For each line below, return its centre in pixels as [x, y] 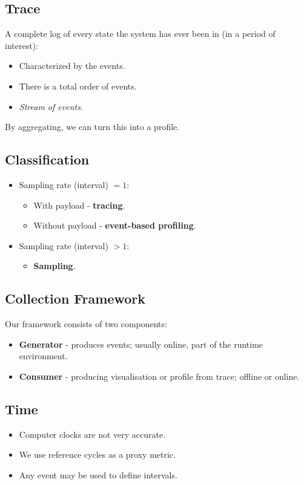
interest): [21, 45]
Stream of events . [51, 106]
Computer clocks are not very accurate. [92, 434]
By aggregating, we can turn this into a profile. [92, 127]
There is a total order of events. [78, 86]
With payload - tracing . [79, 205]
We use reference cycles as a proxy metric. [97, 454]
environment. [43, 356]
